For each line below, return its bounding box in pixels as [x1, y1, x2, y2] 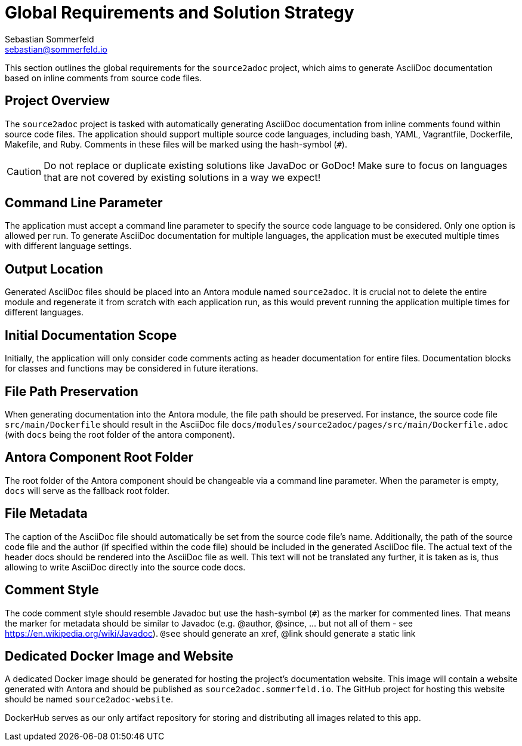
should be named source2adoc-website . [5, 694, 174, 705]
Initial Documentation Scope [5, 327, 177, 343]
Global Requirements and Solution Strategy [5, 2, 354, 23]
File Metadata [5, 506, 88, 521]
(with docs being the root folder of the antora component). [5, 429, 235, 440]
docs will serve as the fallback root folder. [5, 485, 169, 496]
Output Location [5, 261, 103, 277]
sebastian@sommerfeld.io [5, 44, 107, 54]
